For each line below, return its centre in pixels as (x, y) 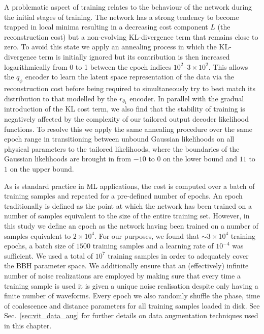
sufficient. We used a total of (49, 255)
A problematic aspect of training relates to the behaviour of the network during (128, 7)
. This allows (228, 66)
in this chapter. (28, 325)
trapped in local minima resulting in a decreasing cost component (106, 27)
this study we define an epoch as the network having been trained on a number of (131, 225)
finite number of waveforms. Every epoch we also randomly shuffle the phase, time (132, 296)
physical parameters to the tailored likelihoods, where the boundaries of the (122, 148)
